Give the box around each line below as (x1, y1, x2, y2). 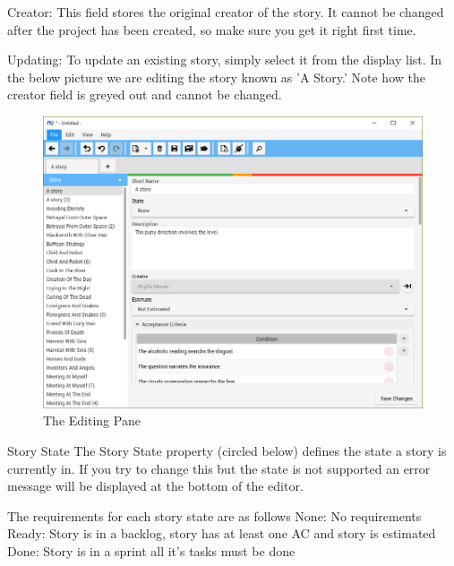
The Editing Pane (43, 411, 141, 430)
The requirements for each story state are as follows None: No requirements (7, 506, 422, 525)
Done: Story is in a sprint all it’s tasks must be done (7, 541, 296, 560)
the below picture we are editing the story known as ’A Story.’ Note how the (7, 67, 425, 86)
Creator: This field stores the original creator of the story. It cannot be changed (7, 3, 444, 21)
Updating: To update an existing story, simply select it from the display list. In (7, 50, 442, 69)
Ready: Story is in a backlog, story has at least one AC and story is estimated (7, 524, 436, 543)
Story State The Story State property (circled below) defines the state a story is (7, 441, 447, 459)
